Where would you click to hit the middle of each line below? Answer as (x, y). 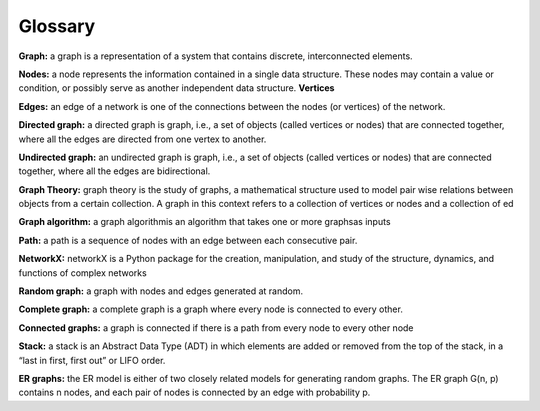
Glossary (57, 26)
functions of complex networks (82, 272)
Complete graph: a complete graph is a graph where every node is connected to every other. (211, 309)
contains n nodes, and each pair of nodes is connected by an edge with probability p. (194, 392)
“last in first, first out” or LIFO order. (92, 360)
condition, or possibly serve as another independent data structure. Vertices (176, 88)
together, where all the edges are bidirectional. (114, 171)
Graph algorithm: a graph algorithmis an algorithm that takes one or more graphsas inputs (204, 222)
